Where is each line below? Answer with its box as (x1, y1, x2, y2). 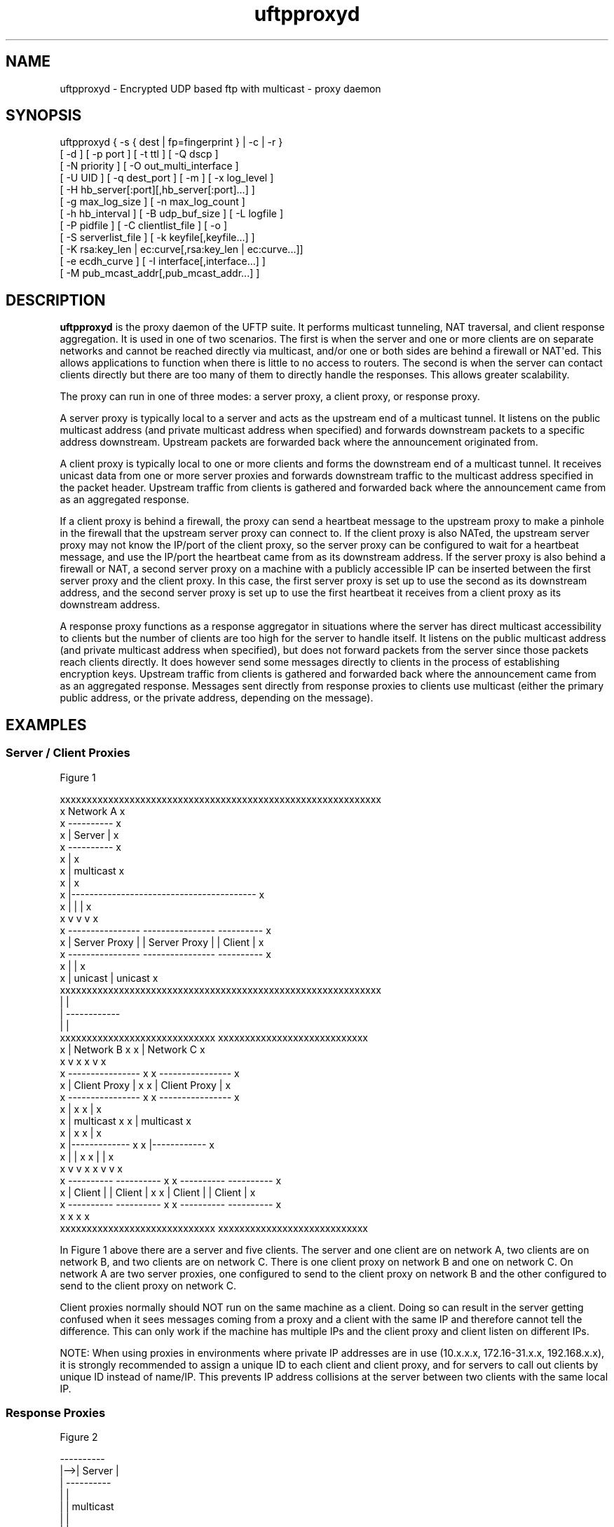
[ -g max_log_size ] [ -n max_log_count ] (60, 196, 245, 208)
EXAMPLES (6, 715, 87, 734)
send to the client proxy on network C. (60, 1279, 237, 1292)
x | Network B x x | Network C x (60, 1043, 205, 1055)
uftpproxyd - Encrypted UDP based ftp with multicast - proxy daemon (60, 82, 381, 95)
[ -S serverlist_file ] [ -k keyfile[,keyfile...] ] (60, 231, 255, 244)
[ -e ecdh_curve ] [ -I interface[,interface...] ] (60, 255, 266, 268)
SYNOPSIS (6, 107, 82, 125)
